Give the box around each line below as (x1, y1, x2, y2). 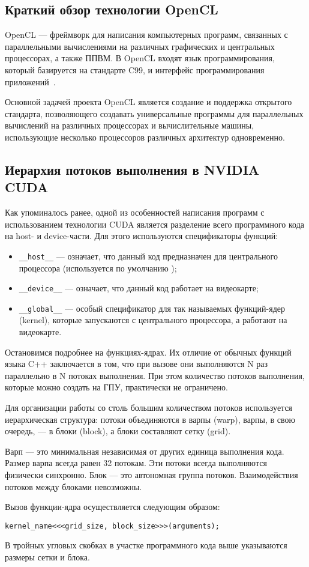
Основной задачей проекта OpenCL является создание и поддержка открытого (5, 96, 292, 108)
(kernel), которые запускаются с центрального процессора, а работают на (19, 314, 287, 326)
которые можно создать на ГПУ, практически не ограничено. (5, 381, 228, 393)
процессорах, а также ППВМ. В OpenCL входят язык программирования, (5, 52, 275, 64)
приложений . (5, 75, 56, 88)
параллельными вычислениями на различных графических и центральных (5, 40, 275, 52)
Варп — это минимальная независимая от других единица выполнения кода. (5, 444, 284, 457)
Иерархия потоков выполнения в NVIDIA (5, 160, 260, 178)
